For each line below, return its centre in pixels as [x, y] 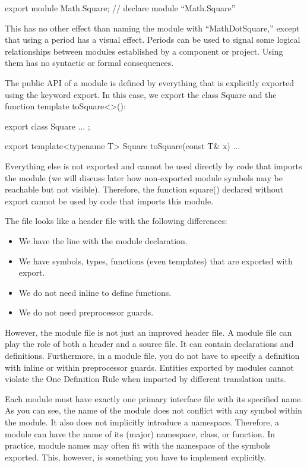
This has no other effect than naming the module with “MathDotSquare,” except [152, 28]
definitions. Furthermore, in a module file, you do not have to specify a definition [152, 356]
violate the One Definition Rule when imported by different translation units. [145, 379]
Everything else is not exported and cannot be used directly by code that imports [153, 165]
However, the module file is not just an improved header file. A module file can [148, 332]
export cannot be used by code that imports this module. [109, 201]
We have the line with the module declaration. [103, 240]
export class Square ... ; [48, 126]
